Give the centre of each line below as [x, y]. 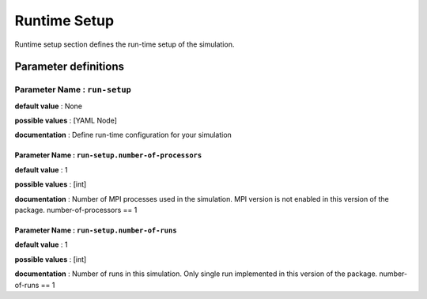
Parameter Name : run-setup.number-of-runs [96, 230]
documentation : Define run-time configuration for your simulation [123, 135]
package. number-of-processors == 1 [76, 210]
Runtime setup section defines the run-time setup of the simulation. [125, 44]
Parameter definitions [70, 67]
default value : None [49, 106]
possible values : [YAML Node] [66, 121]
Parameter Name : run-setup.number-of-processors [108, 155]
